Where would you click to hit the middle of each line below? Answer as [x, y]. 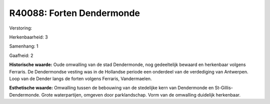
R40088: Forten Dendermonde [74, 13]
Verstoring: [21, 28]
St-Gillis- [224, 88]
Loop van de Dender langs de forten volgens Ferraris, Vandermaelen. [80, 78]
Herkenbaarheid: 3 [28, 37]
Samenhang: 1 [24, 46]
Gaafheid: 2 [21, 55]
